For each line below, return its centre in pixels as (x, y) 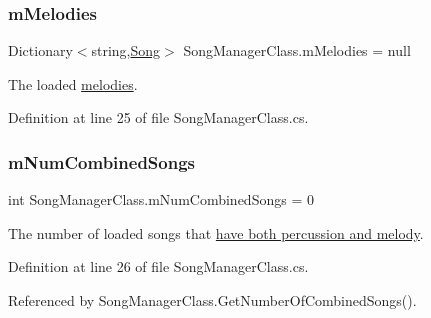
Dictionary (40, 50)
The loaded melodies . (73, 83)
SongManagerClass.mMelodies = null (297, 50)
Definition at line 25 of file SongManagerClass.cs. (158, 117)
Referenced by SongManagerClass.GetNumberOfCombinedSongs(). (212, 300)
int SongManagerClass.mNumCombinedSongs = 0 (161, 199)
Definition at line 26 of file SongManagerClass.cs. (158, 266)
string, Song (126, 50)
